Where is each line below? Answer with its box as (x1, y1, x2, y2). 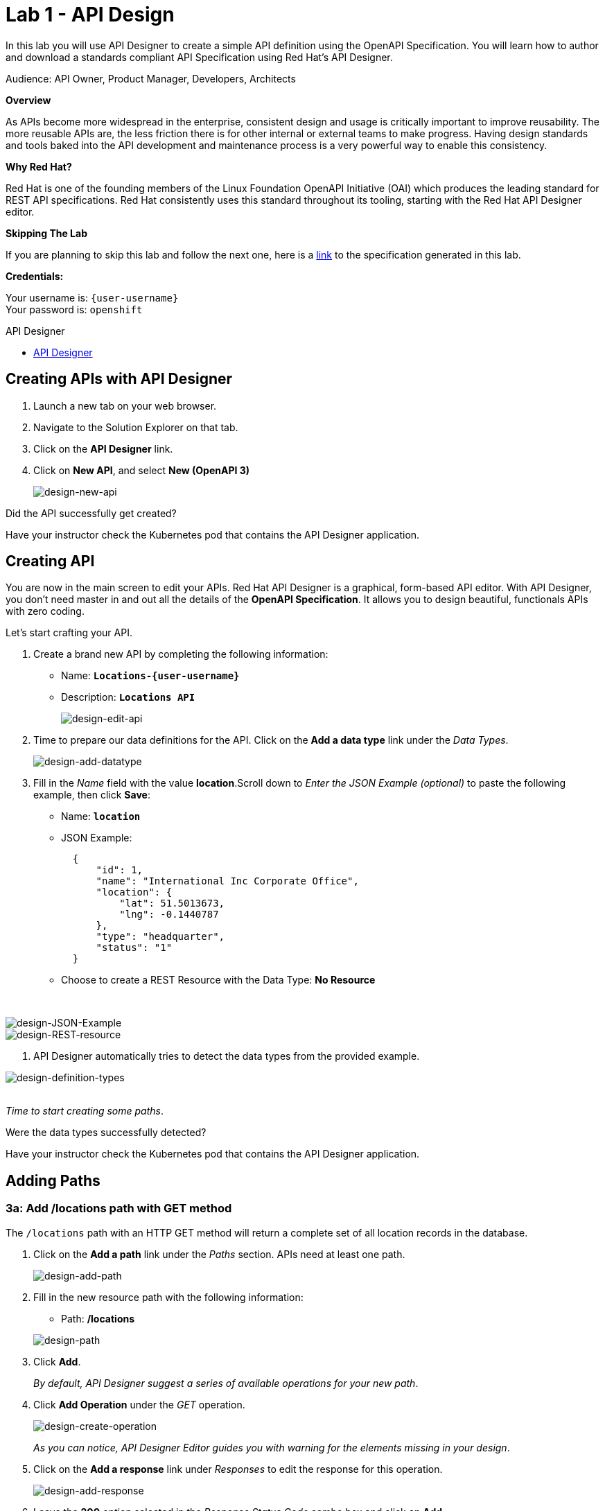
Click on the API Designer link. (33, 442, 173, 455)
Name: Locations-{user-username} (61, 670, 240, 682)
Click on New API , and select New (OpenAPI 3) (33, 464, 250, 476)
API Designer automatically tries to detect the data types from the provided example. (33, 1050, 420, 1063)
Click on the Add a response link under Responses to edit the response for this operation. (33, 1462, 443, 1475)
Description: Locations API (61, 691, 195, 704)
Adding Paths (6, 1171, 100, 1189)
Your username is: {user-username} (6, 291, 179, 304)
